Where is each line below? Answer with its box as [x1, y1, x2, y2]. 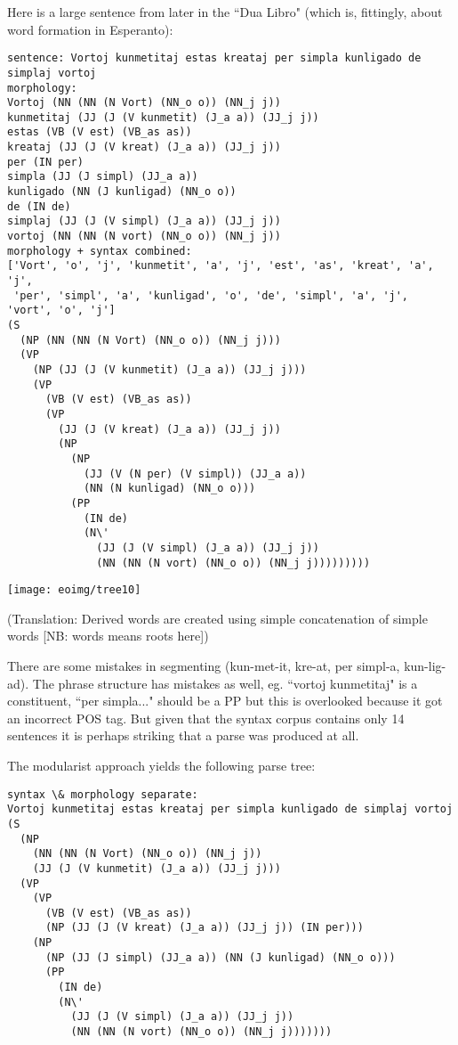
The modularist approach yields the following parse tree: [7, 755, 316, 774]
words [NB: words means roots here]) [7, 626, 209, 645]
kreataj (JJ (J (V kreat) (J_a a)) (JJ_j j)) [7, 141, 281, 154]
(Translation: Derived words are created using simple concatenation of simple [7, 608, 428, 627]
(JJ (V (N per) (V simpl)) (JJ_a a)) [83, 467, 307, 480]
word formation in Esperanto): [7, 20, 173, 38]
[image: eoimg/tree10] [7, 584, 141, 597]
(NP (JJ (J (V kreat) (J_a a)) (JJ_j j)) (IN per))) [44, 921, 364, 935]
